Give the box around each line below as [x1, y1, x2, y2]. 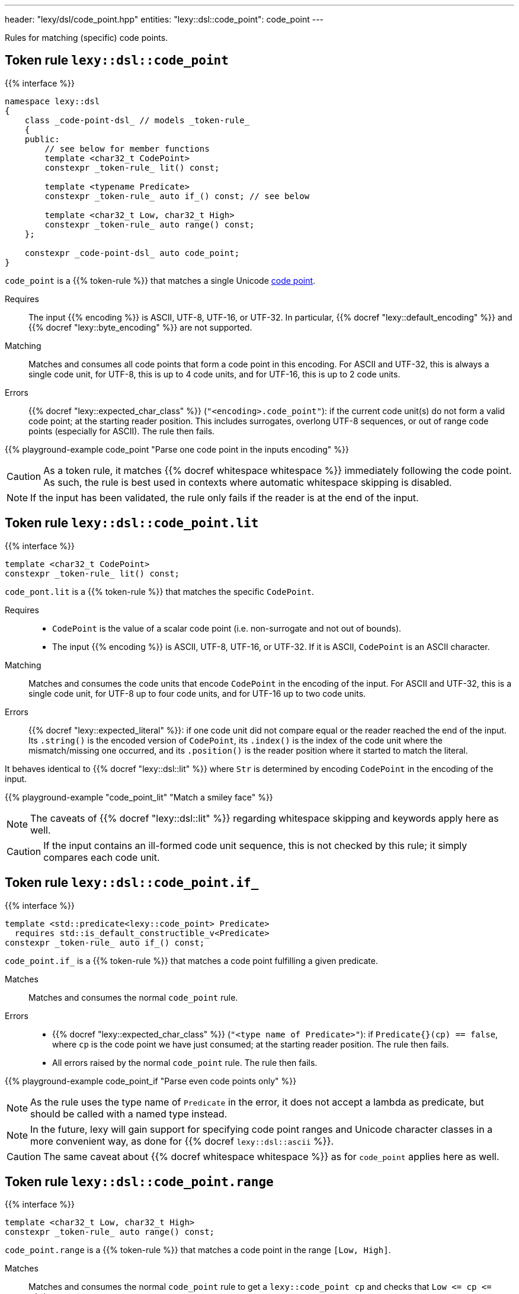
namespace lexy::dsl [5, 96, 100, 106]
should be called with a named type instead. [30, 1107, 228, 1120]
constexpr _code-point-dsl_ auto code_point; [24, 248, 240, 258]
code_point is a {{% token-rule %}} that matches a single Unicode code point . [5, 275, 316, 286]
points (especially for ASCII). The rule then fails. [28, 425, 215, 436]
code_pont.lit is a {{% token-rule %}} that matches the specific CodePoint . [5, 586, 314, 597]
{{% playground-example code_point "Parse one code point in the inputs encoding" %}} [5, 444, 349, 454]
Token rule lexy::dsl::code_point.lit [5, 515, 259, 531]
